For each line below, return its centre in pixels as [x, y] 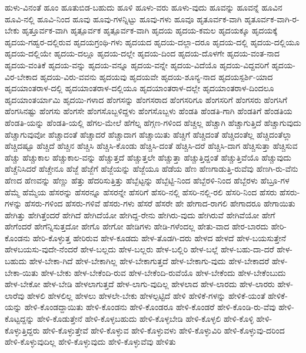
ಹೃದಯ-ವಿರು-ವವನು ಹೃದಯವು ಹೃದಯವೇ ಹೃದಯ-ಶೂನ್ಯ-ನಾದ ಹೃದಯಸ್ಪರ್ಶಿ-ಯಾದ [157, 76]
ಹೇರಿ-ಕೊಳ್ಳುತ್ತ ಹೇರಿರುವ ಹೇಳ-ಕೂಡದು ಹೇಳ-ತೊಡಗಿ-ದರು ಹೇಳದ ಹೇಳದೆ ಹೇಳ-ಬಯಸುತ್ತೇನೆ [159, 237]
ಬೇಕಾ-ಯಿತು [21, 272]
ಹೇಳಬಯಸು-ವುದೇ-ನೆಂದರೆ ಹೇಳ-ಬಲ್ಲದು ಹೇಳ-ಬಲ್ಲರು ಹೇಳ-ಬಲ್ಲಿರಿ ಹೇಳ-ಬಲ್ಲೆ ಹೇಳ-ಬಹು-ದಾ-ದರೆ [139, 249]
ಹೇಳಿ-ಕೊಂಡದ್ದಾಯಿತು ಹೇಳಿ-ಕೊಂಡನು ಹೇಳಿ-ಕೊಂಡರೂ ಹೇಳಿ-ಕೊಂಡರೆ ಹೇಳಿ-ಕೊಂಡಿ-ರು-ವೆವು [150, 307]
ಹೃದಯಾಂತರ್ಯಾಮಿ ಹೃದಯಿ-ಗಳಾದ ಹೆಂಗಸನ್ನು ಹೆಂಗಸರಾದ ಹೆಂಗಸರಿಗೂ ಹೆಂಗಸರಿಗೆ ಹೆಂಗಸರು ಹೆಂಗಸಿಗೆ [146, 99]
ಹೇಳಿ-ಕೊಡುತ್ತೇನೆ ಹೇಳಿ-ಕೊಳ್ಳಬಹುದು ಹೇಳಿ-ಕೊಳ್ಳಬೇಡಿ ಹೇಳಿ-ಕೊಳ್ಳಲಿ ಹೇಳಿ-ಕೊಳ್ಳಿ [145, 319]
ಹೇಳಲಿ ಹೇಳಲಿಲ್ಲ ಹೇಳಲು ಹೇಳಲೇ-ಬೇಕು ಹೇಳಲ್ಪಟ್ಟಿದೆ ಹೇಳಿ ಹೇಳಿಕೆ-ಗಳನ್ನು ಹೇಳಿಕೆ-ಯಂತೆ [146, 295]
